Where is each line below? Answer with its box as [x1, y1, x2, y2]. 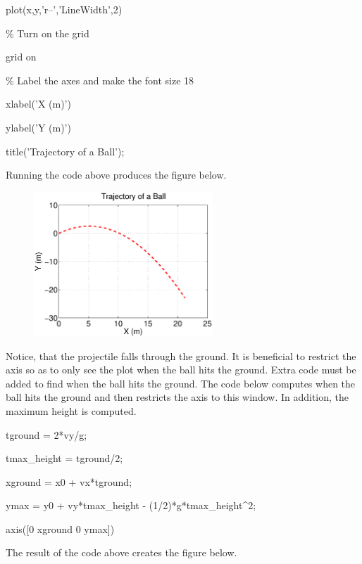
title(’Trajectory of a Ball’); [6, 143, 125, 158]
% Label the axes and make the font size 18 [6, 72, 194, 87]
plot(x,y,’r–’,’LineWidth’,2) [6, 2, 123, 16]
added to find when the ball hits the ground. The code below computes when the [6, 376, 356, 390]
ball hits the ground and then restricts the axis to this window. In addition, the [6, 390, 349, 404]
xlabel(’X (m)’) [6, 96, 71, 111]
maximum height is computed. [6, 403, 137, 418]
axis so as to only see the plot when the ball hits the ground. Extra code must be [6, 362, 356, 377]
